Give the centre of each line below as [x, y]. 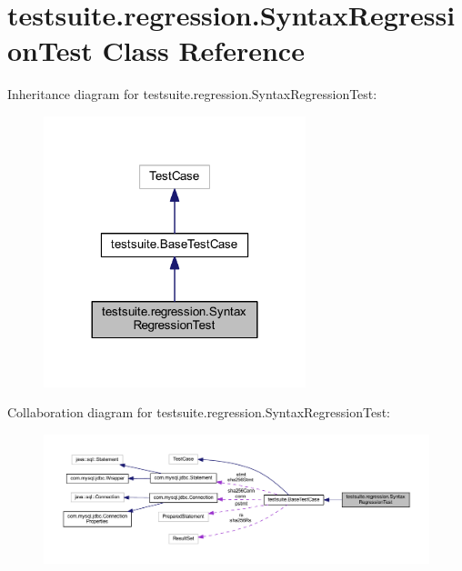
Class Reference [203, 50]
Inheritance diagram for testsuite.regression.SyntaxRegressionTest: [192, 94]
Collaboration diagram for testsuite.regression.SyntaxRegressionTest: [199, 412]
